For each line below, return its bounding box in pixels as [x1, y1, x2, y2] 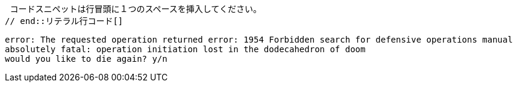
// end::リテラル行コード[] [5, 16, 124, 26]
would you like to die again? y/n [5, 54, 168, 64]
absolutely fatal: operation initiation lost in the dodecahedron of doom [5, 44, 366, 54]
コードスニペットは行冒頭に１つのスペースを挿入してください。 [10, 4, 262, 14]
